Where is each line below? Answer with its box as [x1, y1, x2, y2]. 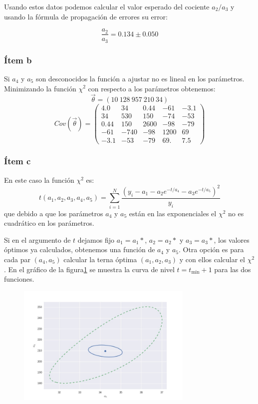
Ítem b [4, 53, 32, 66]
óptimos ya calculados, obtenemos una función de [4, 244, 155, 255]
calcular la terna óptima [63, 254, 137, 264]
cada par [4, 254, 30, 264]
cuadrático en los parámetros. [4, 218, 94, 228]
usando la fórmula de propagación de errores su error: [4, 11, 168, 21]
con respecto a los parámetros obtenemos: [88, 83, 216, 93]
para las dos [214, 264, 251, 274]
